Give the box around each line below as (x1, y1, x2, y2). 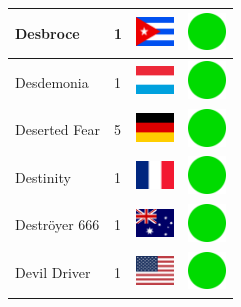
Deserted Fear (15, 119, 100, 140)
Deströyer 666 (15, 214, 100, 235)
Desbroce (15, 22, 80, 43)
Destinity (15, 166, 71, 187)
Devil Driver (15, 262, 91, 283)
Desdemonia (15, 71, 89, 92)
